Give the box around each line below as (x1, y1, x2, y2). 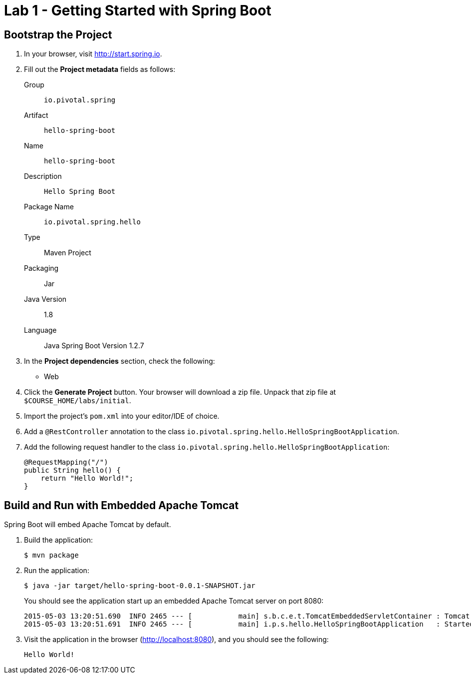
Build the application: (24, 536, 93, 545)
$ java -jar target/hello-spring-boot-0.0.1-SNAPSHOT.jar (24, 582, 255, 590)
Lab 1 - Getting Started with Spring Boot (4, 2, 271, 19)
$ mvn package (24, 551, 79, 560)
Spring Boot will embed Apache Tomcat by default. (4, 520, 171, 529)
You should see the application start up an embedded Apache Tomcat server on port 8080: (24, 597, 324, 606)
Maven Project (44, 248, 91, 257)
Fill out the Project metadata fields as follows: (24, 65, 176, 74)
